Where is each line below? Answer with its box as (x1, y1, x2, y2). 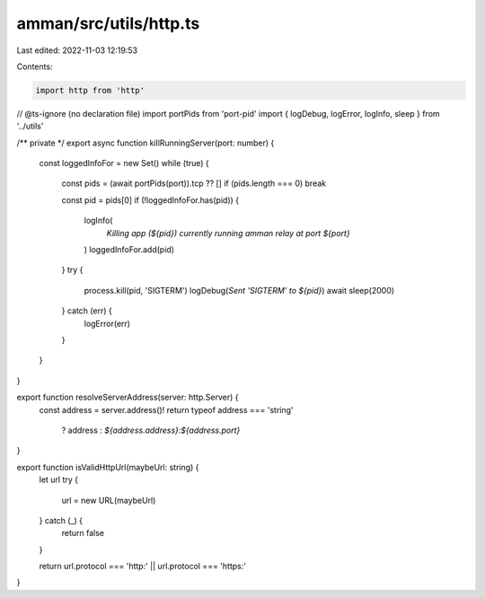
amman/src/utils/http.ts (16, 13, 200, 33)
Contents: (16, 61, 53, 72)
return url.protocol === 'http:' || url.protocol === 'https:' (39, 561, 247, 572)
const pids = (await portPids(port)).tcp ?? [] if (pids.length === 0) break (61, 178, 327, 189)
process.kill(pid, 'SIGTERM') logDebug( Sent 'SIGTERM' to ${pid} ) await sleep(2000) (84, 285, 395, 295)
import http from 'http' (35, 85, 145, 95)
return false (61, 528, 105, 539)
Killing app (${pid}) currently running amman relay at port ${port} (106, 227, 350, 238)
